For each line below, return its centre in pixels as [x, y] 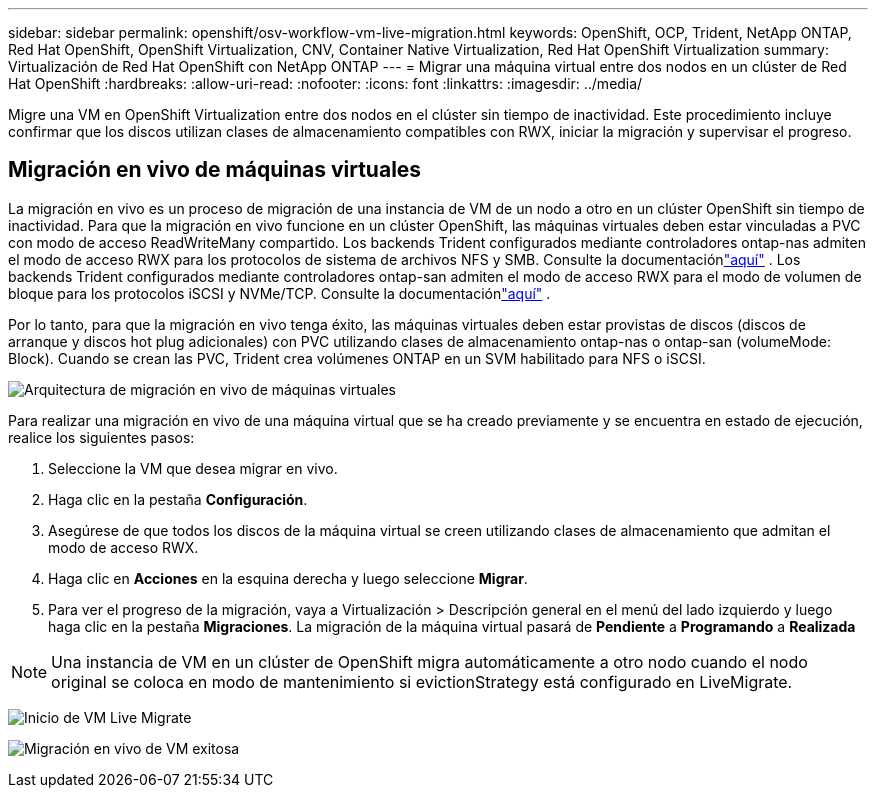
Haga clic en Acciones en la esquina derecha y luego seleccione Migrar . [288, 578]
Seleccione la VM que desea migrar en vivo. [193, 468]
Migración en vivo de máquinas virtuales [215, 170]
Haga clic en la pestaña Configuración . [178, 499]
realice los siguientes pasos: [101, 437]
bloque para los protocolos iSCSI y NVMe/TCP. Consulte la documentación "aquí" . [279, 293]
